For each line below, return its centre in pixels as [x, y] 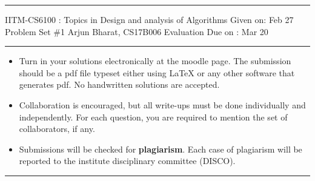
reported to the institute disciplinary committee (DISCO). [127, 161]
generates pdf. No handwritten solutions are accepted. [119, 84]
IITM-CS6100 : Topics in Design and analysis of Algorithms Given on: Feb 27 [149, 19]
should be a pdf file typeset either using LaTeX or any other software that [157, 72]
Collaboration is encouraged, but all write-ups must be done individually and [162, 104]
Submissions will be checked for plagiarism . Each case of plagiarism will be [161, 149]
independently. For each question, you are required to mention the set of [153, 117]
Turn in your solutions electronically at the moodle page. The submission [155, 61]
